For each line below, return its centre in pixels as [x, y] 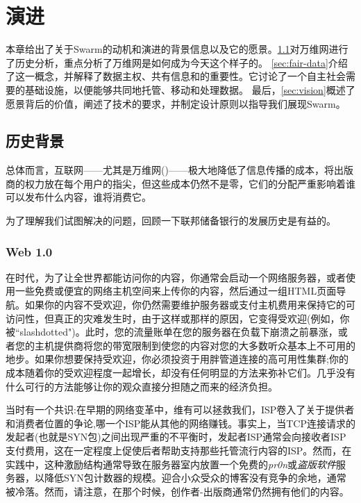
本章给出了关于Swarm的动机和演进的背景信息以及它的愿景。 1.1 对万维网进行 [177, 49]
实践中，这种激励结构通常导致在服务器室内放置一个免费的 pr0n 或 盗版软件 [171, 464]
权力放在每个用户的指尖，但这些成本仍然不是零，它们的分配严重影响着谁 [190, 183]
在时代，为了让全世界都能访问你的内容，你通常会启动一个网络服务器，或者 [176, 277]
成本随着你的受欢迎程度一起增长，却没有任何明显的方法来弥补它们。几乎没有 [180, 373]
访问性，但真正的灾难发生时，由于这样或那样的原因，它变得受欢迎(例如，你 [178, 318]
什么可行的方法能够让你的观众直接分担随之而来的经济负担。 [142, 386]
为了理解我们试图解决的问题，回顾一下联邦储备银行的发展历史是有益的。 [171, 221]
